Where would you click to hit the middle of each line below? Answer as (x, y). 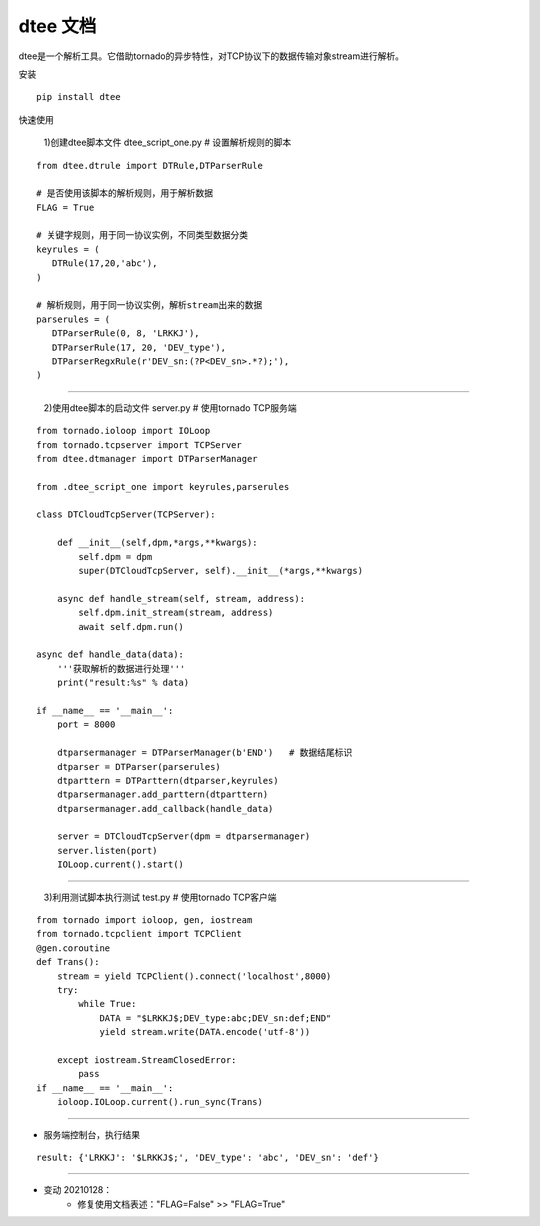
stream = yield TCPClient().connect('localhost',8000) (194, 976)
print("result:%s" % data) (123, 683)
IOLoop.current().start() (120, 864)
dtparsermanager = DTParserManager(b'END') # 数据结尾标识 (204, 753)
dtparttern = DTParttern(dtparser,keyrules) (167, 780)
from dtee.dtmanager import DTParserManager (147, 458)
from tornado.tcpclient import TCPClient (139, 934)
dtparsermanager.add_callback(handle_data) (165, 808)
